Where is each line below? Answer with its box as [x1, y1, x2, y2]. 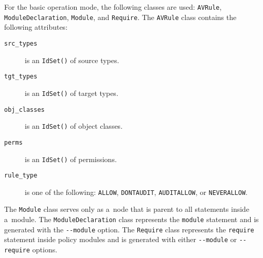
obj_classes [4, 106, 45, 113]
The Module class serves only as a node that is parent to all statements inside [4, 204, 250, 214]
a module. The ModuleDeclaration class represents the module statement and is [4, 214, 259, 225]
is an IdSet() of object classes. [25, 121, 123, 131]
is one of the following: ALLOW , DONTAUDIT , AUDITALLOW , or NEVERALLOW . [25, 186, 248, 197]
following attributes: [4, 22, 68, 32]
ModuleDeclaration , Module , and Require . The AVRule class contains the [4, 11, 237, 22]
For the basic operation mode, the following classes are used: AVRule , [4, 2, 222, 12]
